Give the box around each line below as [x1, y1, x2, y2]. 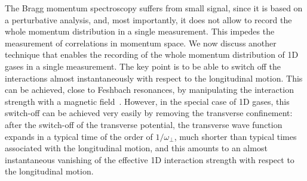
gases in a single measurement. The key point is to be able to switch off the [5, 60, 281, 72]
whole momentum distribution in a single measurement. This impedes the [5, 25, 275, 38]
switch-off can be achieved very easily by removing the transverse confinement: [5, 107, 293, 119]
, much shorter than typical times [174, 130, 297, 142]
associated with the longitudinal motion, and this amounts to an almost [5, 142, 268, 154]
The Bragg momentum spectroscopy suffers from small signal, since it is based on [5, 2, 303, 14]
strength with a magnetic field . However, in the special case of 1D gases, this [5, 95, 290, 107]
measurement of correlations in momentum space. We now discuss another [5, 36, 277, 49]
